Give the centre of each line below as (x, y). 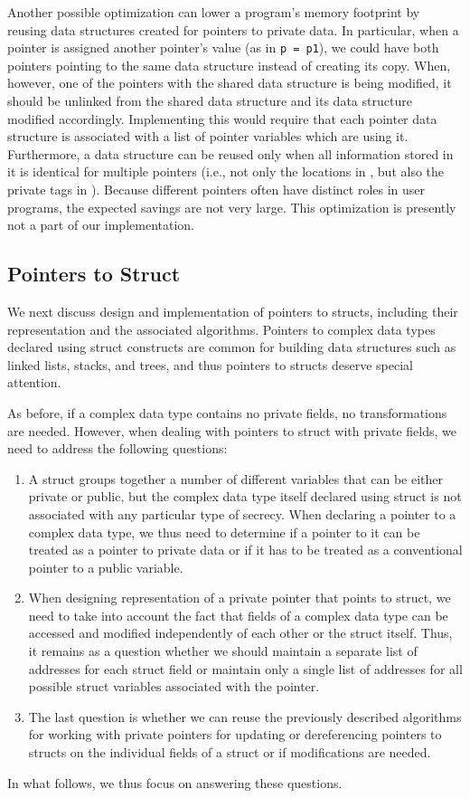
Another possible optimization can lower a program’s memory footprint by (214, 12)
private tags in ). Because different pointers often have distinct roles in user (216, 189)
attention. (34, 382)
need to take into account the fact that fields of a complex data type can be (238, 615)
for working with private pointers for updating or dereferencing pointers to (235, 734)
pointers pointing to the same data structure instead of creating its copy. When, (229, 65)
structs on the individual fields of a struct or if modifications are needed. (230, 752)
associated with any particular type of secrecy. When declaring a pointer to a (242, 513)
